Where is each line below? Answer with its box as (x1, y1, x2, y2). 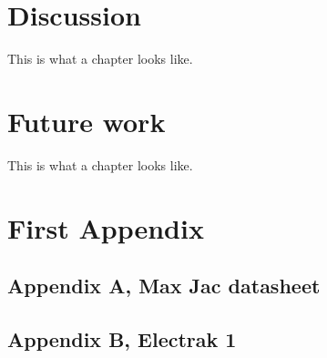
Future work (7, 102, 166, 139)
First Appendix (7, 209, 204, 246)
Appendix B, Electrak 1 (7, 324, 237, 353)
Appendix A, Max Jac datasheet (7, 271, 321, 300)
